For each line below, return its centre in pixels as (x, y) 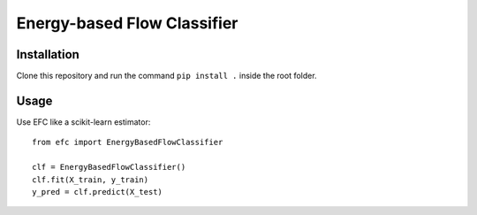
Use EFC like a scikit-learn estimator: (83, 122)
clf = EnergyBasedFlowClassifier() (109, 167)
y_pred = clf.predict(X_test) (98, 192)
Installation (48, 54)
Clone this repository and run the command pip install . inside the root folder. (167, 76)
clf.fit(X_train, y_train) (91, 180)
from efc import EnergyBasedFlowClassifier (128, 142)
